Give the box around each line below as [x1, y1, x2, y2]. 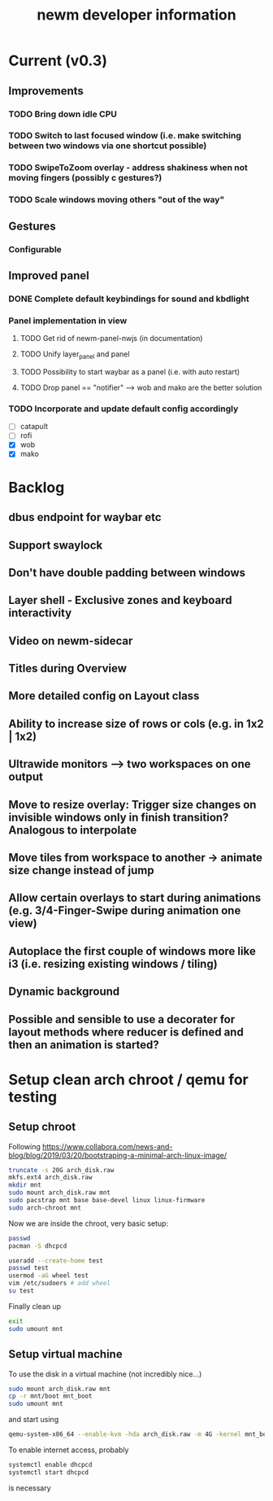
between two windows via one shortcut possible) [8, 140, 207, 151]
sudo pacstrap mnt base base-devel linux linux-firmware [8, 1197, 206, 1205]
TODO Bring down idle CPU [8, 108, 118, 120]
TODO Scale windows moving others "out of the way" [8, 194, 225, 205]
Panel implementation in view [8, 315, 128, 326]
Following [8, 1141, 41, 1151]
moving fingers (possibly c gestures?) [8, 173, 162, 184]
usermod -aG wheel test [8, 1271, 89, 1280]
